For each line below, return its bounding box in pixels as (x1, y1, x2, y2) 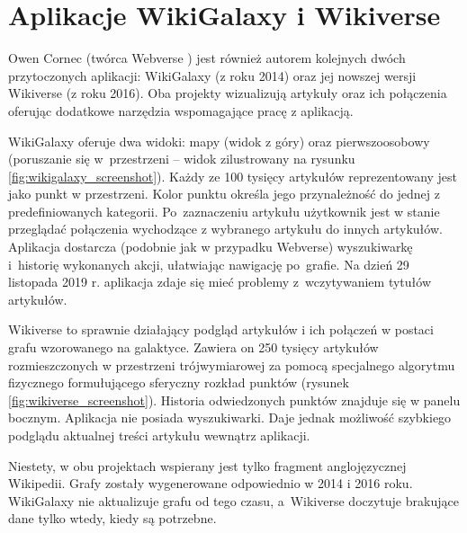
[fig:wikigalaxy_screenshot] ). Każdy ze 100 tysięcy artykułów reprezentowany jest (8, 166, 458, 185)
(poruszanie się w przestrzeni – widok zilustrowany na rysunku (8, 149, 355, 168)
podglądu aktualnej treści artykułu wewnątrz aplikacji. (8, 426, 310, 444)
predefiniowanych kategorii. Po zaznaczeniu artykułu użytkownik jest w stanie (8, 201, 440, 220)
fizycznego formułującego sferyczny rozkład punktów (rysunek (8, 373, 349, 392)
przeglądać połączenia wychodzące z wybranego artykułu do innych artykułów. (8, 219, 443, 238)
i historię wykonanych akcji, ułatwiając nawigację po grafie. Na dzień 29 (8, 254, 409, 273)
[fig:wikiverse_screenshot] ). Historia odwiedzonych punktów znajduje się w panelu (8, 390, 461, 409)
